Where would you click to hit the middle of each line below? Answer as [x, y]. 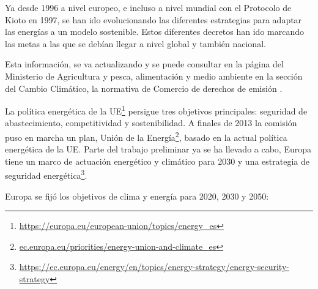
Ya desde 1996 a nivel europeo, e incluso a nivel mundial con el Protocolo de [148, 7]
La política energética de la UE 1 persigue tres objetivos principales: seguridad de [156, 110]
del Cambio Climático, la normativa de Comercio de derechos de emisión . [144, 88]
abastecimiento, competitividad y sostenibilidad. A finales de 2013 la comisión [151, 123]
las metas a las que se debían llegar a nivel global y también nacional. [135, 43]
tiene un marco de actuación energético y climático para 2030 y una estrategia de [157, 161]
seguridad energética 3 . [46, 175]
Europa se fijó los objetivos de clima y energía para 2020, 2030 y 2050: [137, 196]
